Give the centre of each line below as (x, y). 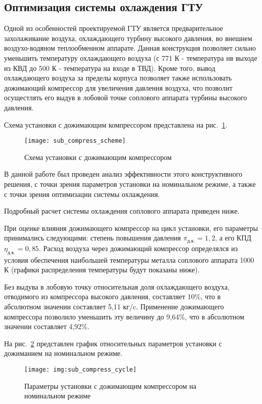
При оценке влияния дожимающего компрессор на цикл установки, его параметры (131, 228)
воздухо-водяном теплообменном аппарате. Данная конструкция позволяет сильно (130, 48)
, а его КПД (233, 238)
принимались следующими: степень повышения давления (93, 238)
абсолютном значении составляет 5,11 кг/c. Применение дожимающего (114, 306)
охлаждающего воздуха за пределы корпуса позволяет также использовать (118, 78)
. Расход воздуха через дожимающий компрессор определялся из (138, 248)
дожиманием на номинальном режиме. (63, 353)
